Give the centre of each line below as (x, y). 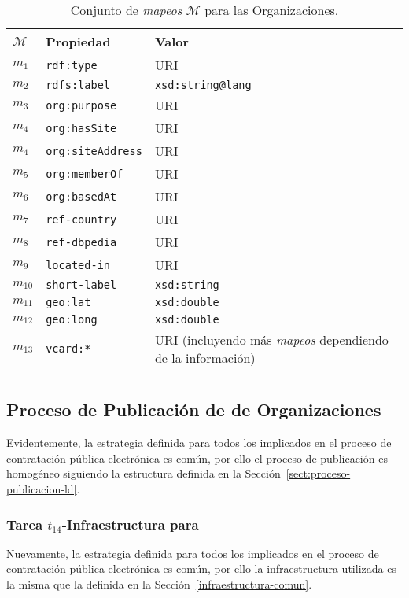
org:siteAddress (94, 151)
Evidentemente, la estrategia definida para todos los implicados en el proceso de (199, 443)
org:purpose (81, 105)
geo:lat (68, 302)
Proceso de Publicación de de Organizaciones (194, 410)
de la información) (205, 358)
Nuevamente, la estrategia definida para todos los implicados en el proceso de (193, 553)
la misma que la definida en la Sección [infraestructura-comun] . (159, 583)
